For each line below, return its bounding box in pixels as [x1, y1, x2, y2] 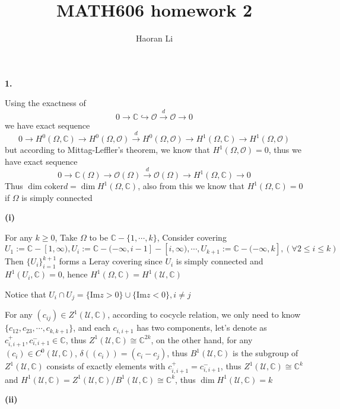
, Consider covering [157, 231, 227, 243]
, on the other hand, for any [151, 333, 253, 346]
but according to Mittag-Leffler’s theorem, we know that [5, 143, 210, 156]
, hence [62, 268, 88, 280]
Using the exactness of [5, 97, 86, 109]
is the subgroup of [233, 347, 298, 359]
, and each [73, 321, 110, 334]
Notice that [5, 287, 46, 300]
